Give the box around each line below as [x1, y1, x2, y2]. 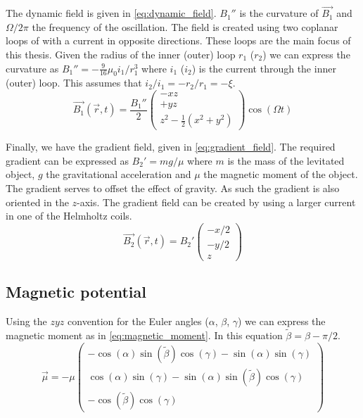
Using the [6, 314, 47, 329]
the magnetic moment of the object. [203, 167, 358, 182]
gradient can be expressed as [6, 153, 129, 167]
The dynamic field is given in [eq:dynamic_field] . [6, 6, 217, 20]
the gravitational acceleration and [46, 167, 191, 182]
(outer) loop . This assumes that [6, 75, 142, 90]
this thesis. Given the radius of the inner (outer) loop [6, 47, 236, 61]
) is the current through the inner [191, 61, 336, 75]
